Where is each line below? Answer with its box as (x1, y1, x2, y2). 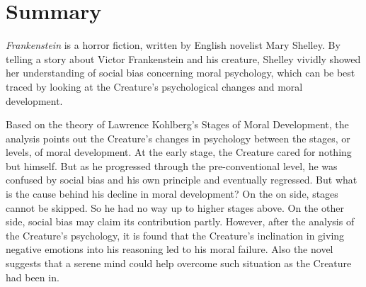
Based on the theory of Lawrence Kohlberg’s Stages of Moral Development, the (6, 117, 349, 132)
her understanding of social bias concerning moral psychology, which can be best (6, 65, 355, 80)
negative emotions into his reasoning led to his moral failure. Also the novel (6, 242, 333, 257)
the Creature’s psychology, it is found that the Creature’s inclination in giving (6, 227, 345, 242)
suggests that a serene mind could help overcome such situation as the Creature (6, 256, 352, 271)
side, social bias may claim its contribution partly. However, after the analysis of (6, 214, 355, 229)
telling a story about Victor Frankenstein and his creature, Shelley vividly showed (6, 51, 361, 66)
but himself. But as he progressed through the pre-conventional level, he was (6, 158, 338, 173)
